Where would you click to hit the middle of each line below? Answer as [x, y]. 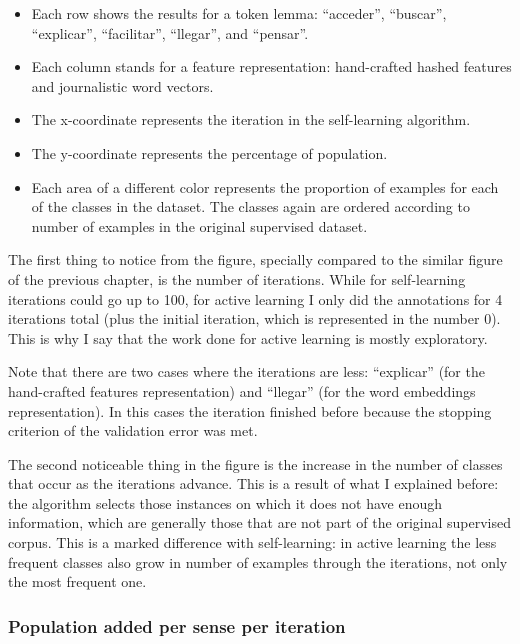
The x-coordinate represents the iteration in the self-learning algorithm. [251, 119]
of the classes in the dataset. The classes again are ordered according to [250, 206]
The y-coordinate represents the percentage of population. [209, 152]
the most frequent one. [77, 581]
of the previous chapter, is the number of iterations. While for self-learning [237, 278]
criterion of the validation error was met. [133, 430]
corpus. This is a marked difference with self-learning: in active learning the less [252, 542]
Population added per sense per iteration [177, 625]
